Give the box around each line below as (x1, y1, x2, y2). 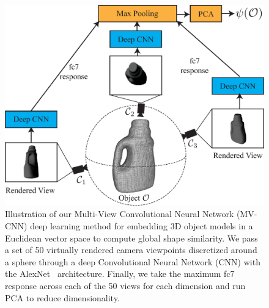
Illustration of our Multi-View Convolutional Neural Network (5, 207, 234, 220)
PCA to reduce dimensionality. (5, 291, 120, 304)
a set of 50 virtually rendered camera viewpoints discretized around (5, 243, 257, 256)
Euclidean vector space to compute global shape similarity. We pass (5, 231, 258, 244)
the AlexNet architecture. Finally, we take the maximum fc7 (5, 267, 235, 280)
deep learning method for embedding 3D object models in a (30, 219, 253, 232)
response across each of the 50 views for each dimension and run (5, 279, 246, 292)
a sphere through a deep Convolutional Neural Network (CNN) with (5, 255, 260, 268)
